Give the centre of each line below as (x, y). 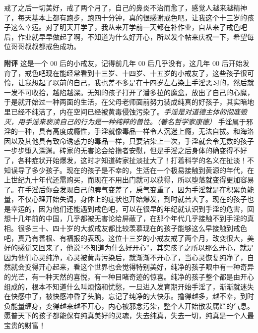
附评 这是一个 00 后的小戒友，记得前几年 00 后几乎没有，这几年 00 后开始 (123, 63)
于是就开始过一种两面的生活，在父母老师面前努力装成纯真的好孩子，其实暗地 (129, 102)
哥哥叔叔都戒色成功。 (45, 46)
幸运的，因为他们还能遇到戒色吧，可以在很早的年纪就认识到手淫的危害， (129, 208)
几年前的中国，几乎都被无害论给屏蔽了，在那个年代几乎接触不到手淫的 (132, 218)
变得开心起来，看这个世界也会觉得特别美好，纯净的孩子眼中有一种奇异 (139, 267)
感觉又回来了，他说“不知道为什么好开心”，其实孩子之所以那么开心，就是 (136, 248)
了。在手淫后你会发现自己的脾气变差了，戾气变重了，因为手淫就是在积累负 (126, 189)
